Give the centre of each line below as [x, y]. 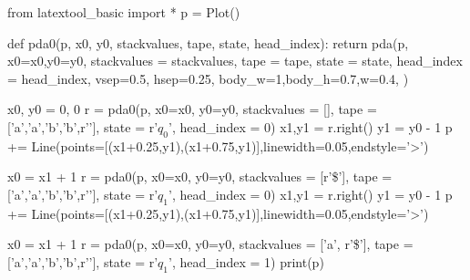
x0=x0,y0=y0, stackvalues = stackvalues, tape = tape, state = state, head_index [235, 61]
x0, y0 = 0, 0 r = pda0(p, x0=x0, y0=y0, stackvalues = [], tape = [192, 109]
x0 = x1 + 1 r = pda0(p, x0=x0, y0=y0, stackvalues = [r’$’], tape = [200, 176]
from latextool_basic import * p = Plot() [124, 12]
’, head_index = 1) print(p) [246, 261]
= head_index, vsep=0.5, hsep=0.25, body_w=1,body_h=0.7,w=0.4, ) [208, 78]
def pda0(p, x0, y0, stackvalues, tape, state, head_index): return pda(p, [208, 42]
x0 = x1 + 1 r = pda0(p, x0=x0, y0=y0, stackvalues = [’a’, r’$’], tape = [210, 244]
